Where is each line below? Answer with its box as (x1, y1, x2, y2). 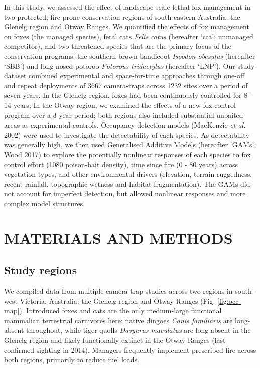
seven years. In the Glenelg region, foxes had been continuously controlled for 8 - (4, 90, 252, 100)
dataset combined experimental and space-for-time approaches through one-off (4, 70, 245, 81)
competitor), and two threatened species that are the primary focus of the (4, 41, 232, 51)
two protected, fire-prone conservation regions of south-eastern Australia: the (4, 11, 240, 22)
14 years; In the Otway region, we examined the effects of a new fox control (4, 99, 236, 110)
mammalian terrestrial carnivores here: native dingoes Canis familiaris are (4, 315, 233, 325)
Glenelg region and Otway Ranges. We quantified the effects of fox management (4, 21, 249, 32)
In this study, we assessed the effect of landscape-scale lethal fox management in (4, 2, 250, 12)
